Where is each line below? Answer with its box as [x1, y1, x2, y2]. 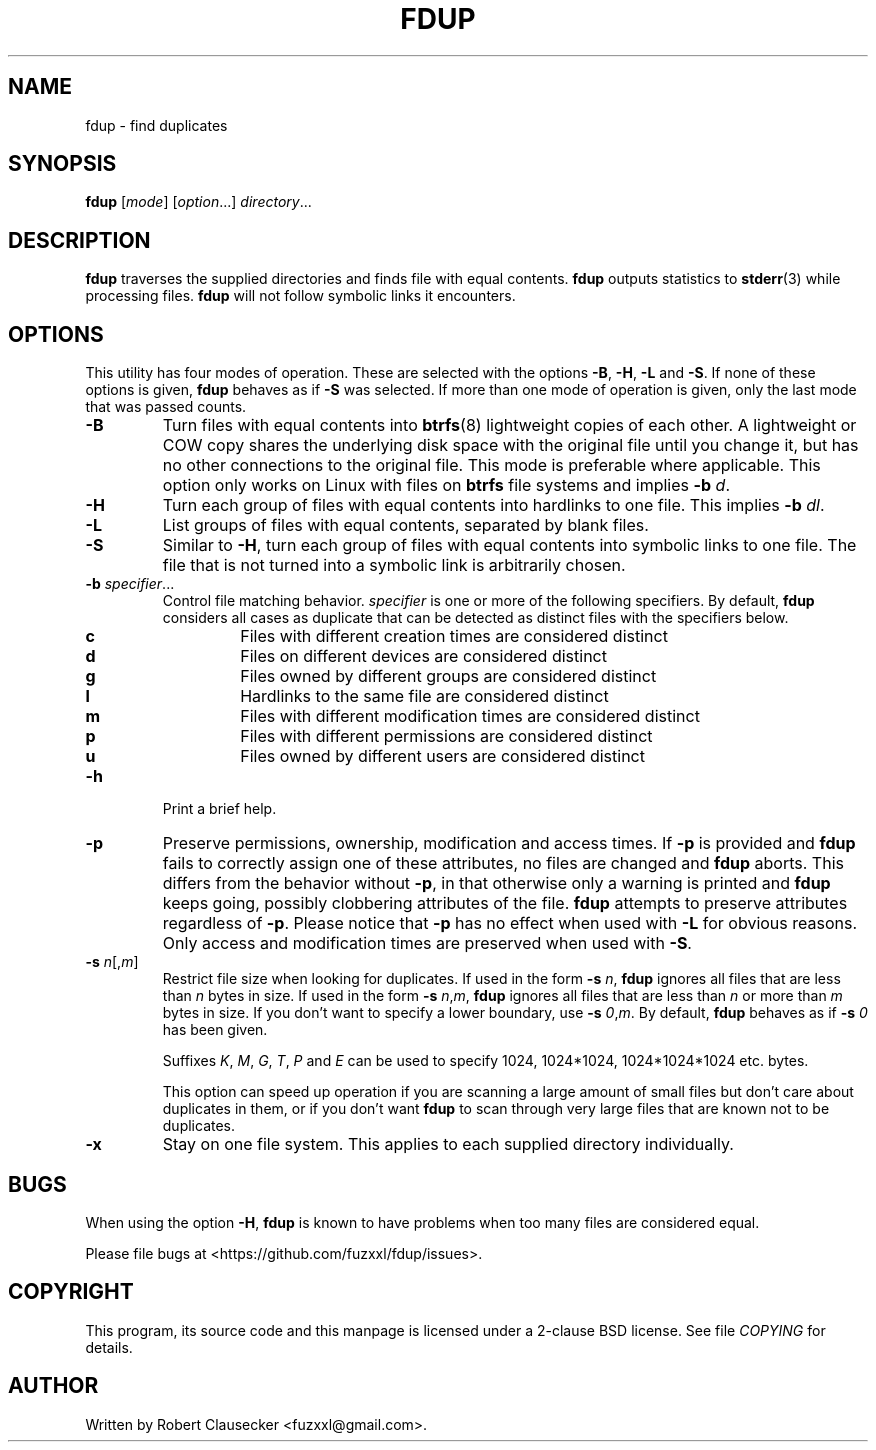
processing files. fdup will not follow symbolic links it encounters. [85, 287, 516, 305]
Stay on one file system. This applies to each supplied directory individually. [162, 1134, 734, 1155]
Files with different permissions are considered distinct [240, 726, 653, 747]
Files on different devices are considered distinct [240, 646, 607, 667]
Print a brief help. [162, 800, 277, 818]
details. [85, 1338, 133, 1356]
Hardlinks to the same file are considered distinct [240, 686, 609, 707]
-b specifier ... [85, 575, 175, 593]
